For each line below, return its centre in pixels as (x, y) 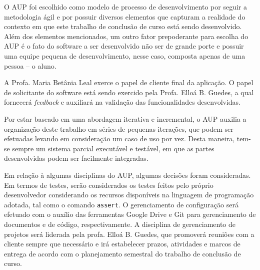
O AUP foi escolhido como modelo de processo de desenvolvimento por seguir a (125, 7)
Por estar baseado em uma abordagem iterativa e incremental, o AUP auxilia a (125, 118)
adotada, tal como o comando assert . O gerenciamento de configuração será (121, 204)
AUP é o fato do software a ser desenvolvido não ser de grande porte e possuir (124, 46)
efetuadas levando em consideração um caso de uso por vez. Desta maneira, (119, 139)
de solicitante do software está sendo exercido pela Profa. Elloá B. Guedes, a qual (129, 92)
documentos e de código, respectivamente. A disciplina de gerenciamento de (120, 224)
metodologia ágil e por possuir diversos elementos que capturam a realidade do (125, 16)
